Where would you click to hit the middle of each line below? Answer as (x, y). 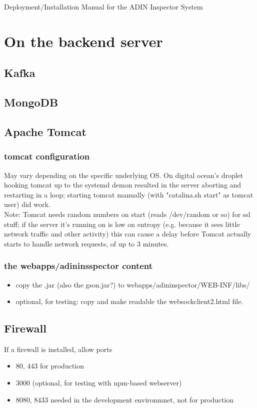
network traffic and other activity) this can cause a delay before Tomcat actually (128, 234)
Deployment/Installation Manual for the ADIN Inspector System (103, 6)
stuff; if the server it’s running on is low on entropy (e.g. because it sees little (122, 224)
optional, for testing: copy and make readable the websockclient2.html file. (129, 301)
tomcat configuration (47, 156)
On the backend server (83, 41)
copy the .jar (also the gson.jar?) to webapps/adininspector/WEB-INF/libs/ (133, 284)
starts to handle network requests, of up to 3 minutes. (86, 243)
